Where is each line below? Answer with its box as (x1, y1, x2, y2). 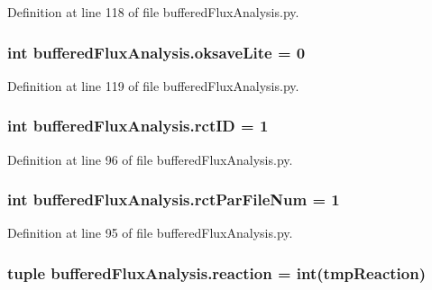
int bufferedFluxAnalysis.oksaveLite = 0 (7, 41, 306, 63)
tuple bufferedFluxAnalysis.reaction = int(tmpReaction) (7, 261, 426, 284)
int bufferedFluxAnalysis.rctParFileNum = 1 (7, 188, 340, 211)
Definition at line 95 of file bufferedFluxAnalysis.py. (7, 223, 293, 242)
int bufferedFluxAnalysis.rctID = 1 (7, 114, 269, 137)
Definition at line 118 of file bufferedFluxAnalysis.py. (7, 3, 299, 21)
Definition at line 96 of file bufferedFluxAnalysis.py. (7, 150, 293, 168)
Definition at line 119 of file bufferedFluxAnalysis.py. (7, 76, 299, 95)
